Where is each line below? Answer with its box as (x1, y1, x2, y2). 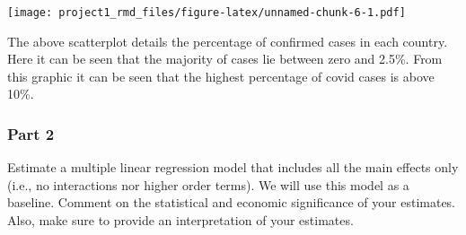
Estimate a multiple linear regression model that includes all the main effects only (7, 158, 459, 177)
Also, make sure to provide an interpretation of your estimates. (7, 211, 354, 230)
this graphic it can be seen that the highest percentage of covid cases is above (7, 66, 435, 85)
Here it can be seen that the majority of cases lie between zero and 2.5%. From (7, 49, 443, 68)
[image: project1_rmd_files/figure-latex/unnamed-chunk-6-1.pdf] (7, 6, 406, 19)
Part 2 (7, 122, 55, 144)
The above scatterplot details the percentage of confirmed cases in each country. (7, 31, 448, 50)
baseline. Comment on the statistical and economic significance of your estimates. (7, 193, 455, 212)
